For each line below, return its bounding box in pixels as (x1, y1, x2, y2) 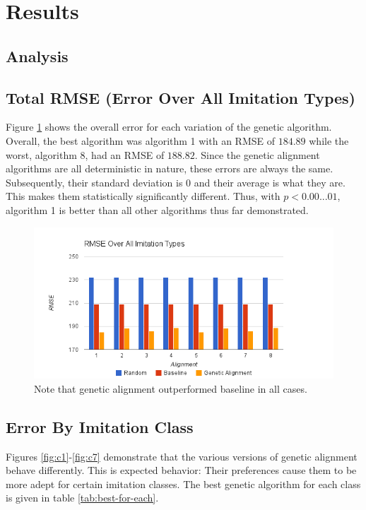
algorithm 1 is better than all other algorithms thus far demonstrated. (6, 202, 309, 217)
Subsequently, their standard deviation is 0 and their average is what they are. (6, 174, 346, 189)
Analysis (6, 45, 69, 66)
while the (309, 133, 349, 148)
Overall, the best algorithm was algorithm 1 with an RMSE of (6, 133, 276, 148)
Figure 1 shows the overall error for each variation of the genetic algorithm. (6, 119, 332, 134)
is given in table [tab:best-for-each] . (6, 490, 159, 505)
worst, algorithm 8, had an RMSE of (6, 147, 165, 162)
